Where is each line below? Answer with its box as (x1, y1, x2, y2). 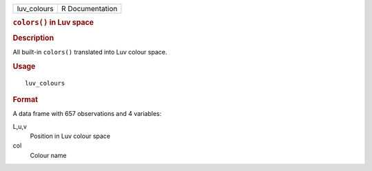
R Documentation (61, 4, 118, 13)
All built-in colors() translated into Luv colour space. (12, 48, 167, 56)
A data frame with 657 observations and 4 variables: (12, 110, 162, 118)
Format (12, 94, 38, 104)
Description (12, 33, 54, 43)
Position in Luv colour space (30, 132, 110, 141)
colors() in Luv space (12, 18, 94, 28)
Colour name (30, 151, 67, 159)
